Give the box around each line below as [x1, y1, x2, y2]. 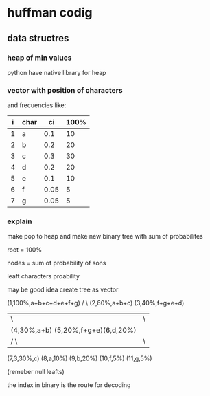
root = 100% [7, 245, 43, 254]
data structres [7, 32, 69, 44]
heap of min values [7, 53, 72, 63]
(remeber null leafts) [7, 368, 65, 376]
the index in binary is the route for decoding [7, 381, 131, 389]
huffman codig [7, 5, 93, 21]
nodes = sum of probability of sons [7, 259, 106, 267]
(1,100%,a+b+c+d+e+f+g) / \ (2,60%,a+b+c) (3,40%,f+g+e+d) [7, 299, 185, 307]
